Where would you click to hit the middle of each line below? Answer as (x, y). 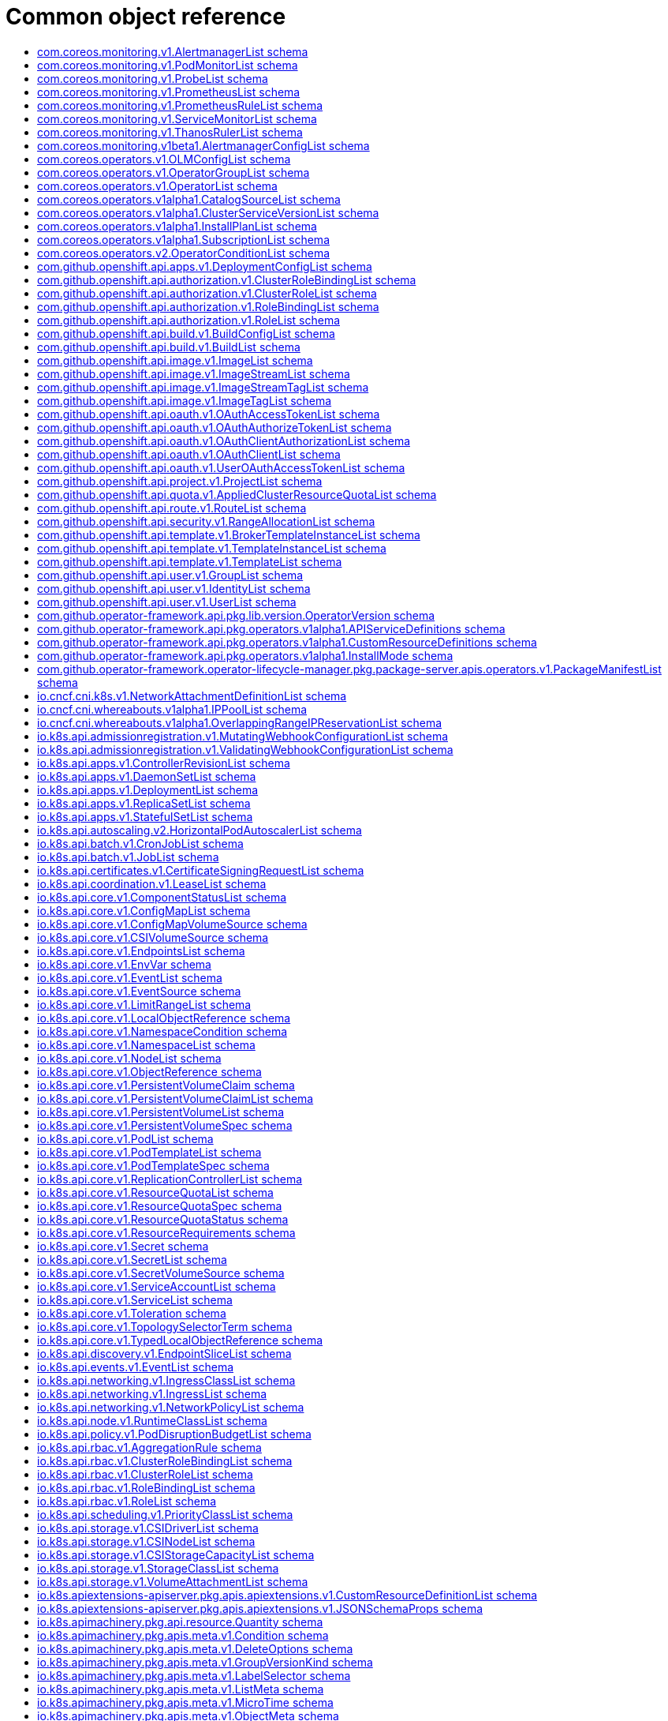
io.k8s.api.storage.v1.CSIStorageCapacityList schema (176, 1554)
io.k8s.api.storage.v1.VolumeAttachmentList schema (173, 1581)
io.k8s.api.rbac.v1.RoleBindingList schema (146, 1487)
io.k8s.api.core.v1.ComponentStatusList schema (162, 897)
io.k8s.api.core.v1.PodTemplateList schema (149, 1152)
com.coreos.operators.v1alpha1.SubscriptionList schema (183, 239)
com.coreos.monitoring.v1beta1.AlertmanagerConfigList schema (203, 145)
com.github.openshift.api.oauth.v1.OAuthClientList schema (189, 454)
